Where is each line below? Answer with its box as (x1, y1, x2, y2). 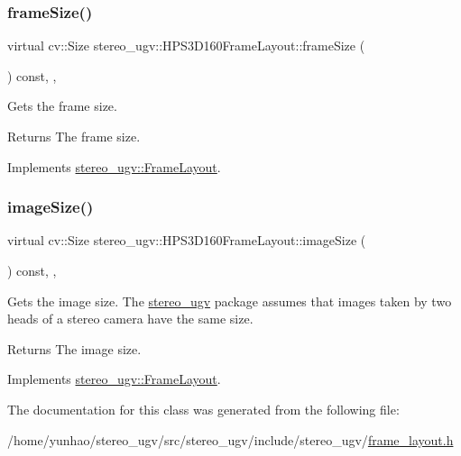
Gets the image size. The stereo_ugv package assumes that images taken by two (7, 291, 452, 310)
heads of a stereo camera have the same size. (7, 309, 254, 328)
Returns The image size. (7, 339, 142, 358)
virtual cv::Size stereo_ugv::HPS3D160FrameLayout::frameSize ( (7, 36, 365, 55)
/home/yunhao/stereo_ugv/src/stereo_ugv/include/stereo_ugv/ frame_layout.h (7, 430, 454, 449)
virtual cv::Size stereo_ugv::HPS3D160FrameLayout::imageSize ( (7, 231, 366, 250)
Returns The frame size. (7, 127, 141, 145)
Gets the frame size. (7, 96, 117, 115)
